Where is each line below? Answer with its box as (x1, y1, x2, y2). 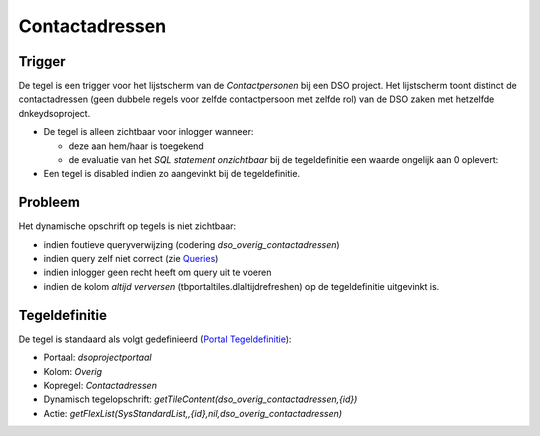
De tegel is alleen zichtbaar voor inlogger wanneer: (43, 126, 254, 138)
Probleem (18, 194, 80, 211)
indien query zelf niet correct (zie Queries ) (43, 253, 219, 265)
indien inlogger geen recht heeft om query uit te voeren (43, 266, 272, 279)
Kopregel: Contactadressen (43, 379, 157, 391)
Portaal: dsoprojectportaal (43, 351, 152, 364)
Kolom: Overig (43, 365, 103, 377)
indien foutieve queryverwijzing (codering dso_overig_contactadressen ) (43, 238, 340, 250)
